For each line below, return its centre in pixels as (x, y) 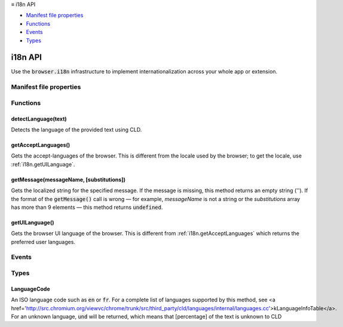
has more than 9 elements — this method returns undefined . (87, 207)
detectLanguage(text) (39, 119)
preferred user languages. (43, 242)
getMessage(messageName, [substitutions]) (68, 180)
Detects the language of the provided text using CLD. (76, 129)
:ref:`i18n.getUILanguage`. (43, 164)
